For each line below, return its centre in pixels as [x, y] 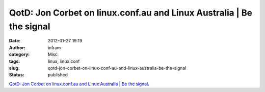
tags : [14, 61]
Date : [15, 41]
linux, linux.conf [64, 61]
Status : [17, 75]
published [58, 75]
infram [54, 47]
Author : [17, 47]
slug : [14, 68]
